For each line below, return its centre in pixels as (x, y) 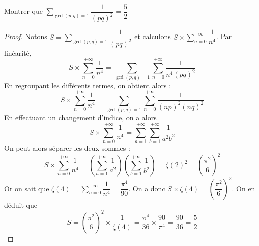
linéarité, (18, 52)
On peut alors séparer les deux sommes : (67, 147)
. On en (243, 188)
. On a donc (147, 188)
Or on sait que (27, 188)
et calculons (153, 36)
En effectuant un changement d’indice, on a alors (80, 117)
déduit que (21, 205)
